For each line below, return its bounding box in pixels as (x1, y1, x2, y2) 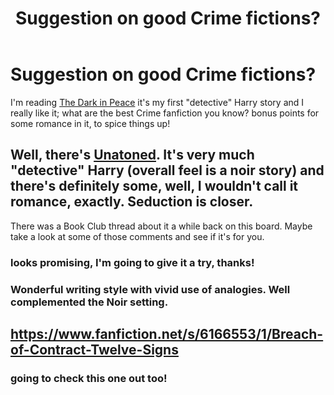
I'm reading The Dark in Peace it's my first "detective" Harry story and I (10, 96, 305, 108)
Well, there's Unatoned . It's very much (10, 147, 255, 164)
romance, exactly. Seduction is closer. (10, 193, 254, 211)
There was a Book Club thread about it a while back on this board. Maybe (10, 220, 313, 232)
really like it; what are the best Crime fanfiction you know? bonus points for (10, 107, 320, 119)
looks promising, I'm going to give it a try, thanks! (10, 255, 255, 269)
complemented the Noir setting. (10, 295, 169, 309)
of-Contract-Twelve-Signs (10, 341, 179, 358)
